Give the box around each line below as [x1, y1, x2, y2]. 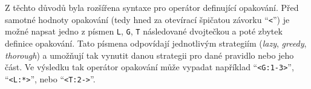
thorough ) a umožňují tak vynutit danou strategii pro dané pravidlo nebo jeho [5, 48, 294, 61]
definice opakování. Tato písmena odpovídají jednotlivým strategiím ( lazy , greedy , [5, 36, 307, 49]
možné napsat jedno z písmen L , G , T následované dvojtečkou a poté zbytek [5, 25, 283, 38]
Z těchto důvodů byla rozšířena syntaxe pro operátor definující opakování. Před [5, 1, 299, 13]
